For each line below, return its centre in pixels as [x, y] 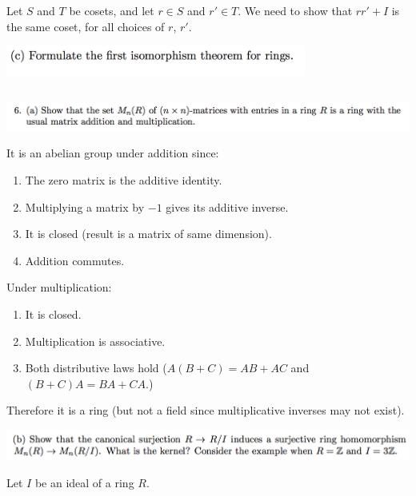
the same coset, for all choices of [86, 26]
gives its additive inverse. [227, 206]
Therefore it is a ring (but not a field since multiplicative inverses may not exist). [206, 410]
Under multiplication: [59, 287]
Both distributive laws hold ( [96, 368]
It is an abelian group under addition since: [113, 153]
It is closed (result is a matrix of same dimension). [148, 234]
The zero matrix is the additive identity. [124, 180]
